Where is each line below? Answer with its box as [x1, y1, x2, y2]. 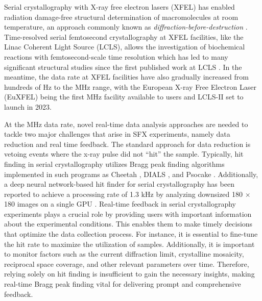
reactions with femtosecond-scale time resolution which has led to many [4, 51, 228, 62]
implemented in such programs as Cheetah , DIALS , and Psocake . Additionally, [4, 168, 258, 179]
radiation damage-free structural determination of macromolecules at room [4, 11, 239, 22]
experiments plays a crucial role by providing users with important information [4, 208, 252, 219]
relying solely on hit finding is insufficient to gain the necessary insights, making [4, 268, 255, 279]
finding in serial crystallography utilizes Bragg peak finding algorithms [4, 158, 225, 169]
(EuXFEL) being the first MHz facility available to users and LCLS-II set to [4, 91, 244, 102]
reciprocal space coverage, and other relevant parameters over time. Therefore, [4, 258, 249, 269]
